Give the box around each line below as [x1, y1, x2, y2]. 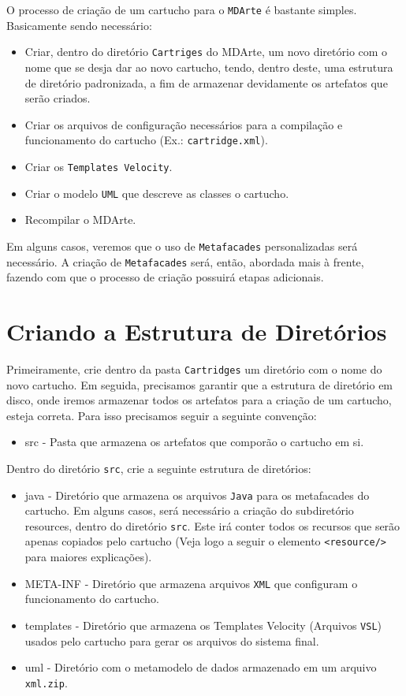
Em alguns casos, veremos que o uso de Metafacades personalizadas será [6, 237, 358, 254]
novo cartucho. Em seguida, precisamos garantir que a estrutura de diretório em [6, 376, 393, 393]
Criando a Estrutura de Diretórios [6, 315, 387, 347]
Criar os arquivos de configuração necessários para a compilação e [24, 116, 343, 132]
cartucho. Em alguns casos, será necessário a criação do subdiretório [24, 502, 354, 519]
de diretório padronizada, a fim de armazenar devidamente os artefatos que [24, 74, 388, 91]
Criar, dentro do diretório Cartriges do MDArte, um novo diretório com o [24, 43, 388, 60]
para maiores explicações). [24, 549, 152, 565]
